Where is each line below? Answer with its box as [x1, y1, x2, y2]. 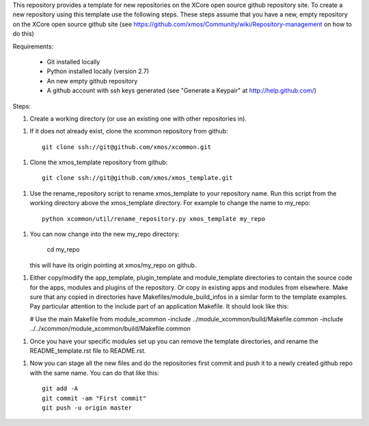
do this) [12, 29, 34, 38]
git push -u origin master [42, 403, 133, 412]
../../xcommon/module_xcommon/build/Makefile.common [29, 325, 191, 333]
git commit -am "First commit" [42, 394, 147, 402]
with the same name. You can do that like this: [29, 369, 160, 377]
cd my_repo [46, 245, 80, 254]
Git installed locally [46, 57, 100, 66]
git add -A [42, 385, 79, 392]
